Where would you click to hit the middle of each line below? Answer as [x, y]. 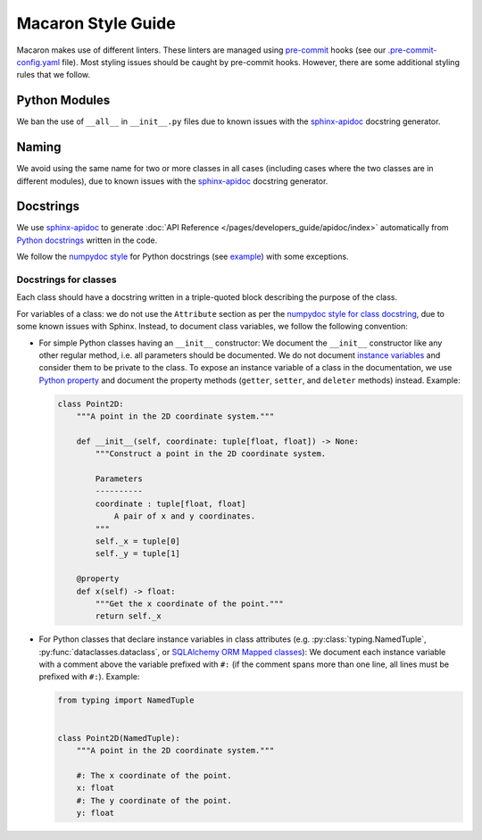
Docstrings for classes [66, 279]
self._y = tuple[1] [137, 554]
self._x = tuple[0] [137, 541]
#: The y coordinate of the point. [154, 800]
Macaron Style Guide [96, 23]
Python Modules [63, 100]
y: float [96, 813]
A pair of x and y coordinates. [185, 516]
